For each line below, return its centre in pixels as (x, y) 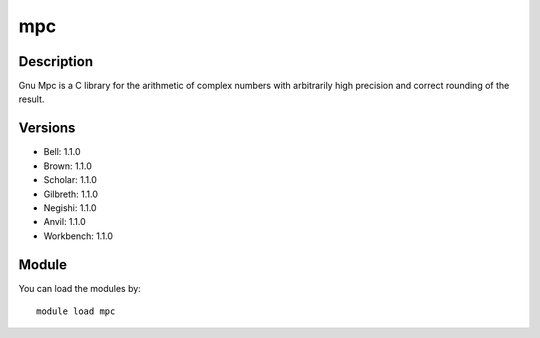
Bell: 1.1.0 (62, 152)
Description (56, 61)
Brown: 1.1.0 (67, 166)
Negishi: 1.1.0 (70, 207)
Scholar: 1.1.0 (70, 180)
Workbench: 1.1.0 (78, 236)
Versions (47, 128)
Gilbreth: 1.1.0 (71, 194)
